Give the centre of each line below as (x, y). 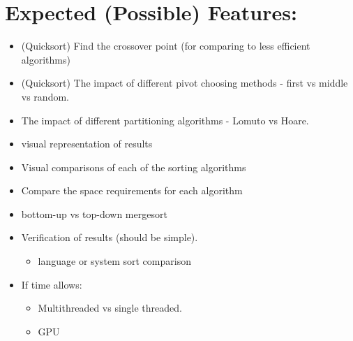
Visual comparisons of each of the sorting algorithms (134, 167)
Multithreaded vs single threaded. (110, 308)
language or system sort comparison (114, 261)
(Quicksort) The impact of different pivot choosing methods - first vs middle (185, 83)
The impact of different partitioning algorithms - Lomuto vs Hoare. (165, 120)
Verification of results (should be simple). (110, 237)
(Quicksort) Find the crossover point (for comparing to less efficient (166, 46)
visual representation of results (87, 144)
